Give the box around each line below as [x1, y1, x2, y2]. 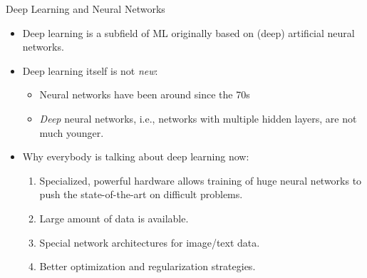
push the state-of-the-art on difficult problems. [39, 187, 243, 202]
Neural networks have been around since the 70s [39, 87, 250, 102]
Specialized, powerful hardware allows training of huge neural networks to [39, 173, 362, 187]
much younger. [39, 125, 104, 140]
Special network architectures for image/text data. [39, 235, 260, 249]
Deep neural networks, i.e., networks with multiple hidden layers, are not [39, 110, 357, 125]
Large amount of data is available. [39, 210, 189, 225]
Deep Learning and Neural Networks [6, 1, 165, 16]
